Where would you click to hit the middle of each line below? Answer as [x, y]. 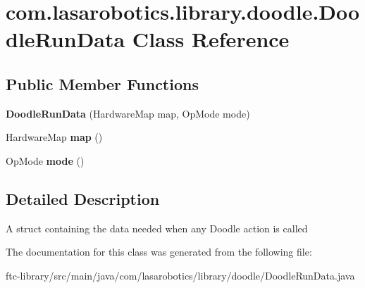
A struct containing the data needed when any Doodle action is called [157, 228]
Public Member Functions [102, 83]
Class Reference [211, 39]
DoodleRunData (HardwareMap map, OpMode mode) [128, 113]
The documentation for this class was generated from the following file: [159, 252]
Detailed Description [83, 198]
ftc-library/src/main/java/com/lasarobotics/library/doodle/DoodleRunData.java [180, 275]
